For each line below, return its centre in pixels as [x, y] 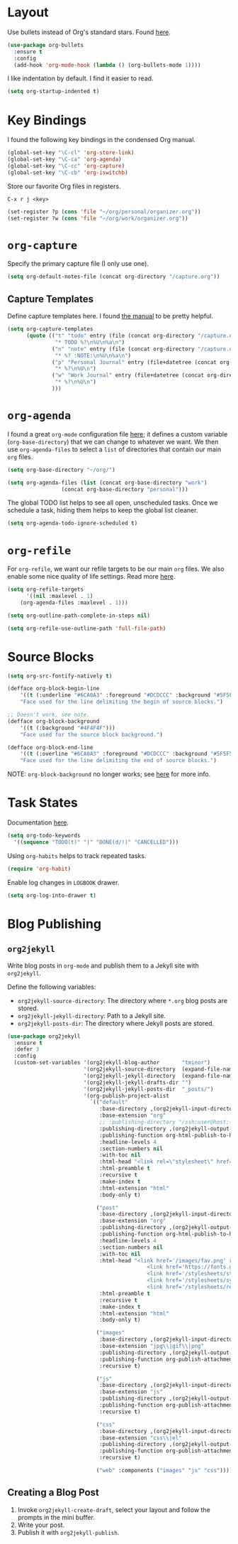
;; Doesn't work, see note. [49, 715]
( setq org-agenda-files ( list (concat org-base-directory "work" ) [107, 483]
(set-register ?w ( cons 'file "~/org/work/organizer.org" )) [98, 218]
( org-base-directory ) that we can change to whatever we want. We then [113, 441]
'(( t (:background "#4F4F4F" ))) [68, 728]
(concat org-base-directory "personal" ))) [125, 489]
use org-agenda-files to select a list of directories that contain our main [114, 449]
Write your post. [41, 1525]
